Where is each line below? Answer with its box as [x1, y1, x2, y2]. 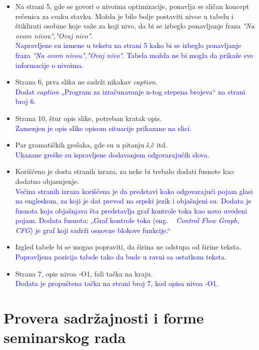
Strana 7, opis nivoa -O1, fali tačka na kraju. [15, 268, 153, 278]
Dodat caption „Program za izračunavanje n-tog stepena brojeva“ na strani [15, 86, 245, 96]
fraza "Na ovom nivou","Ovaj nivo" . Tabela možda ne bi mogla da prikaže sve [15, 49, 253, 60]
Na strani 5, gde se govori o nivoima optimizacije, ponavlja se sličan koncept [15, 1, 249, 11]
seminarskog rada [3, 327, 126, 347]
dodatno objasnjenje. [15, 175, 79, 186]
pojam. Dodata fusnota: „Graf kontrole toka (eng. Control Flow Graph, [15, 215, 239, 225]
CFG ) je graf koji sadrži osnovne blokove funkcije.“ [15, 224, 171, 235]
